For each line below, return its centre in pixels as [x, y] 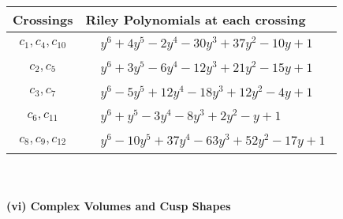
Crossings [43, 19]
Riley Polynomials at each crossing [196, 19]
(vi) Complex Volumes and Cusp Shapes [119, 205]
